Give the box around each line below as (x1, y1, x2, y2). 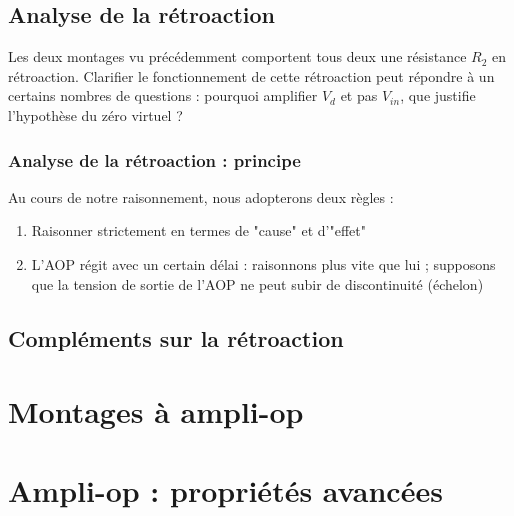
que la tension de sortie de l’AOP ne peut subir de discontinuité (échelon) (31, 273, 484, 294)
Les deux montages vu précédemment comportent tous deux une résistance (8, 46, 467, 67)
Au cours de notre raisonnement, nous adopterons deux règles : (8, 186, 394, 207)
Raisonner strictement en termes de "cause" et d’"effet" (31, 220, 366, 241)
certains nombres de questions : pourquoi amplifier (8, 85, 318, 106)
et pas (340, 85, 378, 106)
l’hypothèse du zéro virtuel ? (8, 104, 183, 125)
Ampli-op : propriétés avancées (8, 469, 443, 510)
